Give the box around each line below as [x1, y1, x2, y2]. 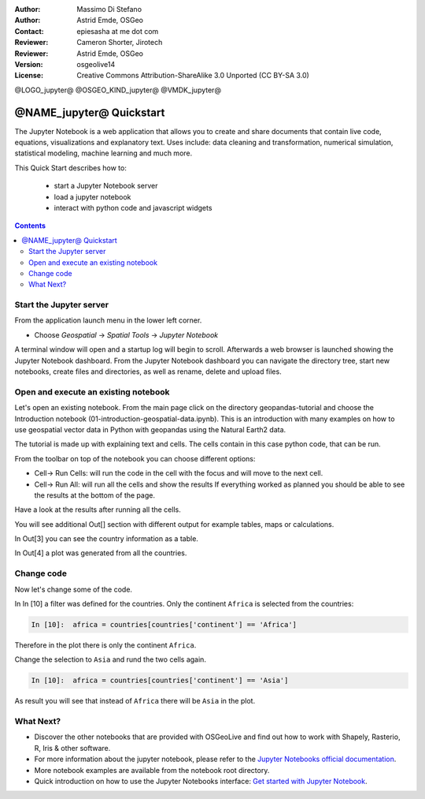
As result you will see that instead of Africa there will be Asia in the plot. [14, 696, 256, 706]
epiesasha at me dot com [76, 26, 159, 35]
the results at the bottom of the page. [34, 490, 155, 500]
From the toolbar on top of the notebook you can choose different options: [14, 454, 256, 463]
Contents [14, 221, 46, 230]
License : [14, 71, 43, 80]
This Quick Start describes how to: [14, 162, 128, 173]
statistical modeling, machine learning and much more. [14, 148, 193, 158]
